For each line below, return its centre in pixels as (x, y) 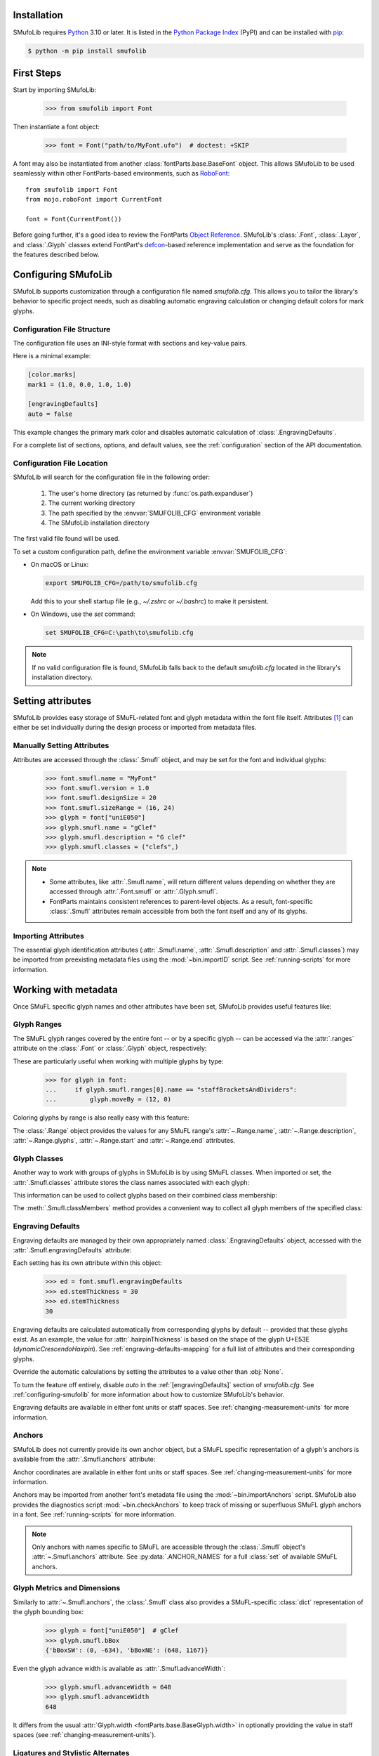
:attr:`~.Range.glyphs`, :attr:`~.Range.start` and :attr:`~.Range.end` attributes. (124, 1141)
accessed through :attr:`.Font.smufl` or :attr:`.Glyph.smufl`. (134, 891)
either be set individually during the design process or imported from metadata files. (135, 728)
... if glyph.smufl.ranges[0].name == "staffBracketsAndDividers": (171, 1090)
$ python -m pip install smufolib (87, 51)
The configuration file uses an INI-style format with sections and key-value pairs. (130, 343)
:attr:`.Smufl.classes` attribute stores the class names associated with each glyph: (131, 1182)
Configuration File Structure (62, 329)
